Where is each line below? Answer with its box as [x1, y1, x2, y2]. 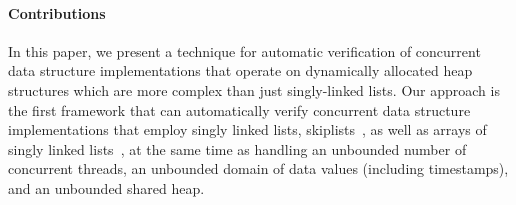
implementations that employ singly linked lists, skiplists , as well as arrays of [8, 119, 487, 140]
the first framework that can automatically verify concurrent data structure [8, 99, 471, 120]
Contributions [8, 2, 106, 23]
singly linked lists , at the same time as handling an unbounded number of [8, 138, 467, 159]
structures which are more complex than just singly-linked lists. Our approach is [8, 79, 500, 100]
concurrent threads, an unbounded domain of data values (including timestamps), [8, 158, 509, 179]
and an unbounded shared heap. [8, 177, 205, 198]
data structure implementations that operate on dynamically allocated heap [8, 60, 473, 81]
